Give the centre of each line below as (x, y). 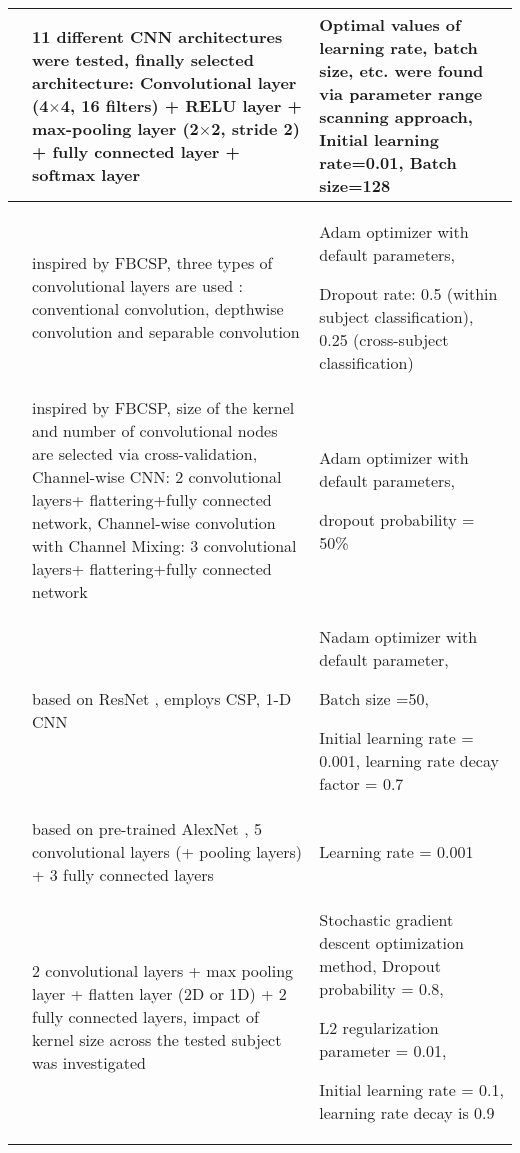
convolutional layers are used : (137, 285)
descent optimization (391, 942)
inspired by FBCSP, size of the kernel (163, 407)
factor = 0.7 (361, 783)
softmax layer (86, 174)
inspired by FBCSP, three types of (152, 262)
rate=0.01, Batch (388, 162)
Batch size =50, (374, 698)
